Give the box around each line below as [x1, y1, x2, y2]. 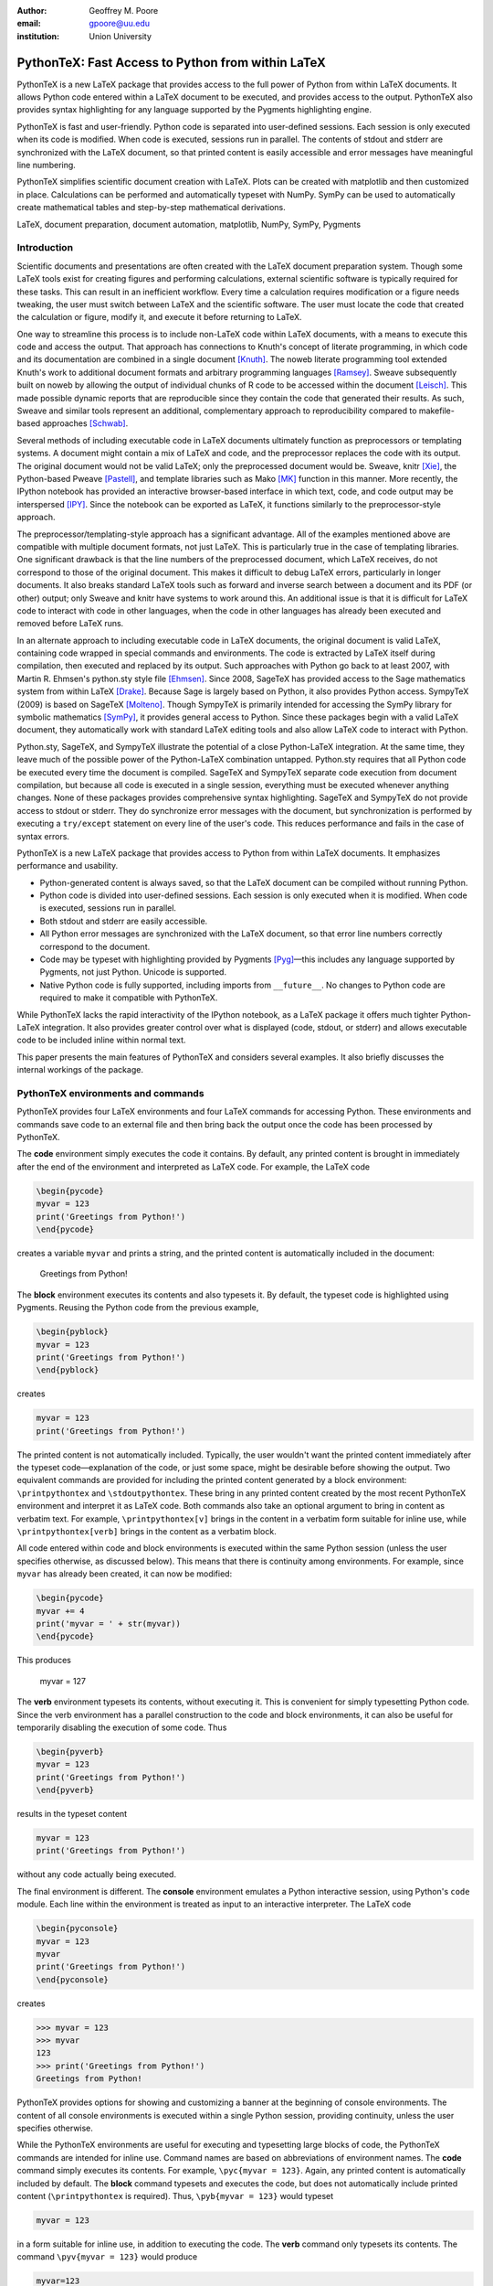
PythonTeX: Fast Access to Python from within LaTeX [16, 55, 326, 70]
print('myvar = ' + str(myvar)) [36, 1618, 182, 1629]
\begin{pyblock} [36, 1327, 110, 1337]
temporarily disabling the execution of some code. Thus [16, 1722, 227, 1733]
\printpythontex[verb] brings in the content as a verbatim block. [16, 1526, 278, 1537]
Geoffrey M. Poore [89, 5, 159, 16]
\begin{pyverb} [36, 1747, 104, 1757]
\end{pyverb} [36, 1785, 95, 1796]
